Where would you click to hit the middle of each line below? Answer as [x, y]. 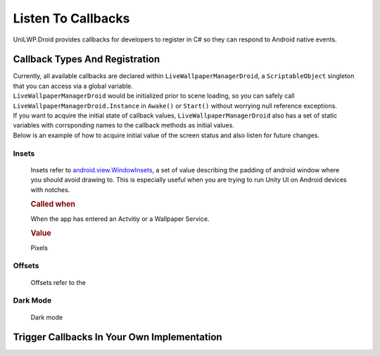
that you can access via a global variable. [73, 86]
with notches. [50, 189]
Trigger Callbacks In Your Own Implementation [118, 337]
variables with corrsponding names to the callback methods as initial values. [124, 125]
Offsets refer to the [58, 282]
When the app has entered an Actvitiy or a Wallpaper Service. [120, 219]
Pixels [39, 248]
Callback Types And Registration [87, 59]
